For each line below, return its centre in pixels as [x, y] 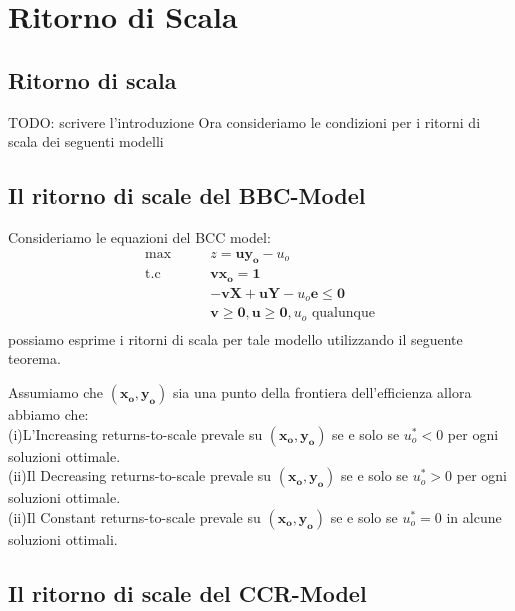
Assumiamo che [56, 392]
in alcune [474, 516]
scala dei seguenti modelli [86, 141]
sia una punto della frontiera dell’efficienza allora [322, 392]
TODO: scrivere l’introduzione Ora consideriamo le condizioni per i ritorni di [244, 121]
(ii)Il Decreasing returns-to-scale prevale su [140, 475]
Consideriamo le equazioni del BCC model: [139, 236]
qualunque [343, 313]
